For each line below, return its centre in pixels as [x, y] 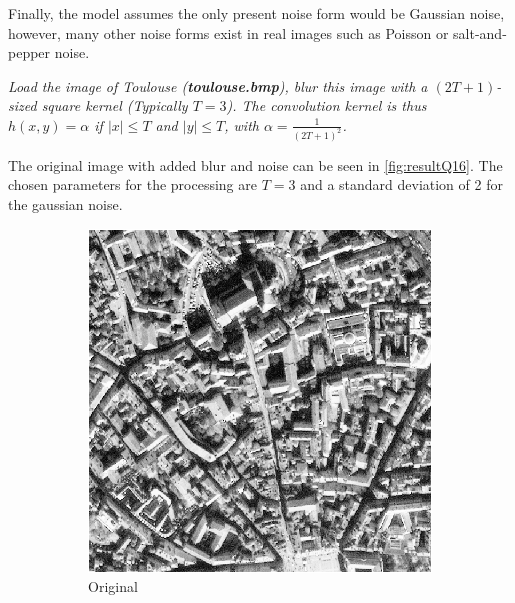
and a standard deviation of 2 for [401, 184]
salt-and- [480, 32]
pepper [29, 52]
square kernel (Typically [114, 105]
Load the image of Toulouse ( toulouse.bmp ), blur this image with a [218, 85]
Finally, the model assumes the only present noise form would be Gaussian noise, [256, 13]
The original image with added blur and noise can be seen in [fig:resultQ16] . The [255, 164]
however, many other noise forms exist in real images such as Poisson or [228, 32]
